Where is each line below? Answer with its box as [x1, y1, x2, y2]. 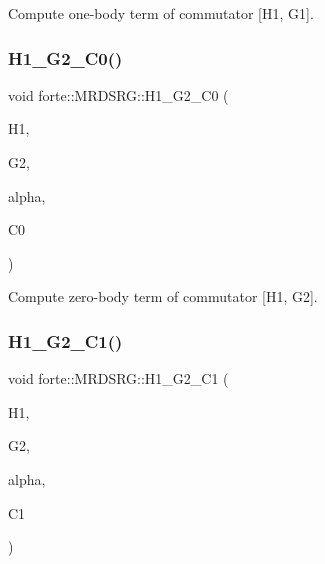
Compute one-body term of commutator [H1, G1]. [8, 3, 314, 23]
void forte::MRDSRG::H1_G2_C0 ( [8, 84, 229, 105]
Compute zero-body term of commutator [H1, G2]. [8, 286, 318, 307]
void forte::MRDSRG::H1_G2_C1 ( [8, 368, 229, 389]
